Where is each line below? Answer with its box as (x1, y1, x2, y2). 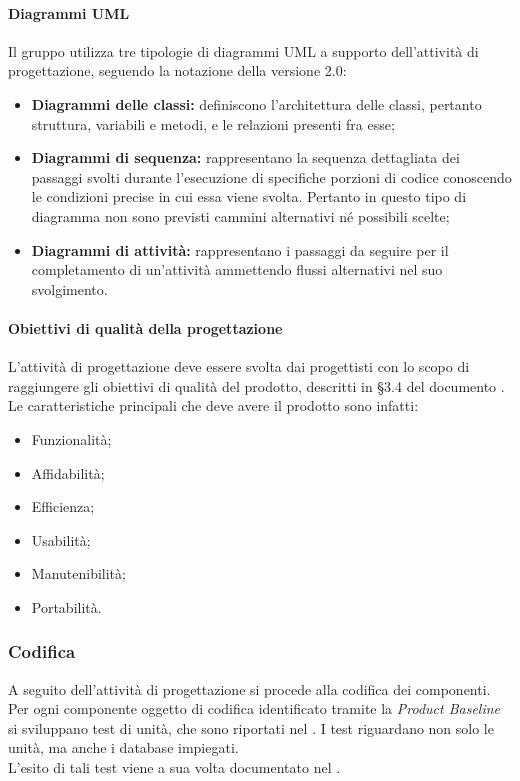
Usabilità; (31, 529, 91, 550)
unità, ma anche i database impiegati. (8, 737, 239, 758)
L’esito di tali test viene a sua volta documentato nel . (8, 757, 341, 778)
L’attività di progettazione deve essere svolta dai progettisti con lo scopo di (8, 356, 470, 377)
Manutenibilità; (31, 563, 126, 584)
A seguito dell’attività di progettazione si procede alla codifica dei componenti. (8, 678, 491, 699)
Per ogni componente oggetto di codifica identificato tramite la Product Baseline (8, 698, 501, 719)
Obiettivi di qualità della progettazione (8, 317, 283, 338)
